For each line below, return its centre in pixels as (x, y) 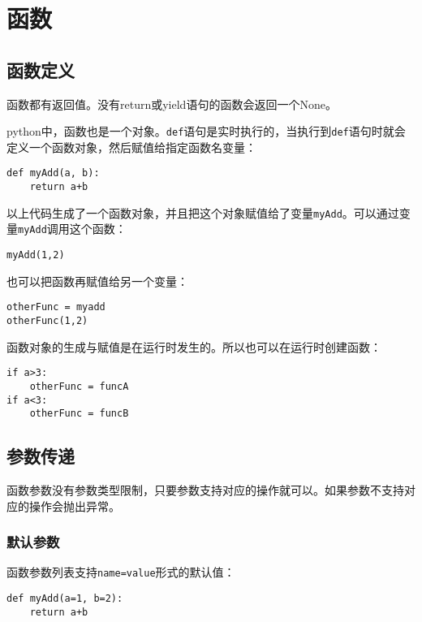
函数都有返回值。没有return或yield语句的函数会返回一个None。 (172, 104)
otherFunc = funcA (79, 386)
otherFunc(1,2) (47, 320)
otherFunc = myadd (56, 307)
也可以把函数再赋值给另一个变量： (97, 281)
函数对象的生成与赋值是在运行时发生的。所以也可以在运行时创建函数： (194, 346)
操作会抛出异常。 (74, 505)
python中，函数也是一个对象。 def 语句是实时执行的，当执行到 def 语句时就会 (206, 131)
